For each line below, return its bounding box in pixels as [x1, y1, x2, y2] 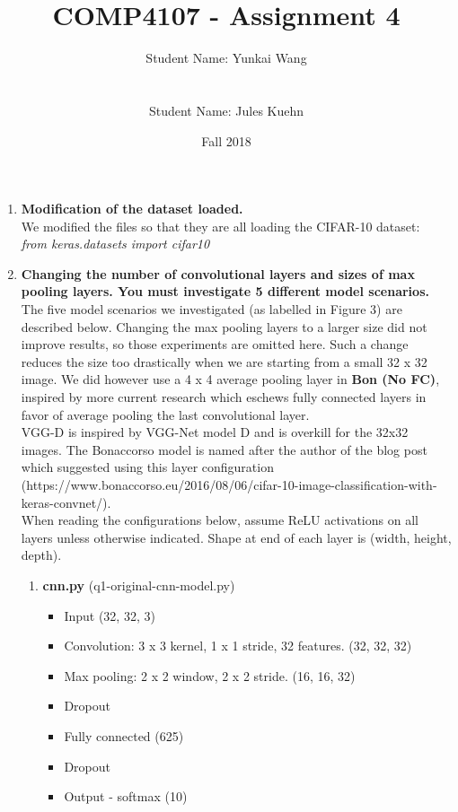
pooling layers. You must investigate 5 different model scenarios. [21, 282, 429, 301]
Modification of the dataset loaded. [21, 199, 243, 218]
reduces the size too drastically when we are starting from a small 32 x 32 [21, 352, 427, 371]
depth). [21, 546, 62, 564]
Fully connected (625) [64, 726, 184, 745]
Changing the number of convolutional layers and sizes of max [21, 264, 415, 283]
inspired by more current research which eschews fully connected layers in [21, 388, 427, 406]
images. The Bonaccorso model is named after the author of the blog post [21, 440, 427, 458]
